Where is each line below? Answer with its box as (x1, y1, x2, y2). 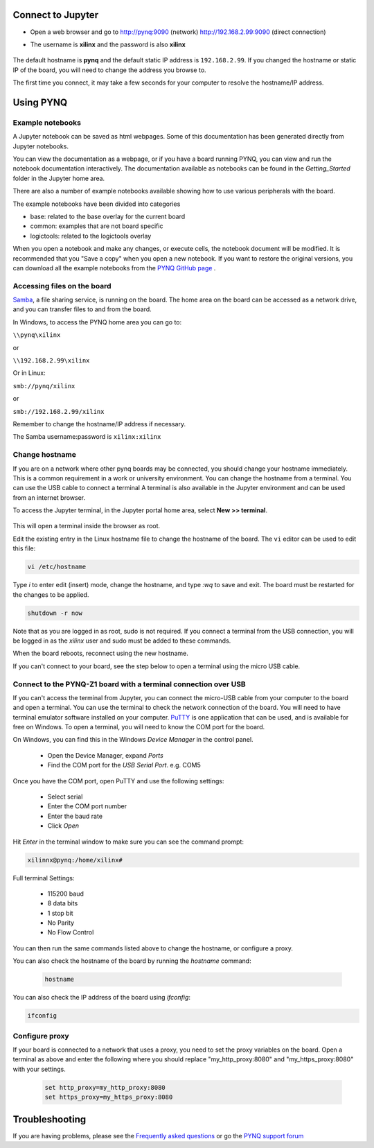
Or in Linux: (12, 369, 46, 377)
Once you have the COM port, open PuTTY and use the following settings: (12, 776, 224, 785)
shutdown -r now (27, 609, 83, 617)
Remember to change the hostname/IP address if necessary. (12, 419, 186, 428)
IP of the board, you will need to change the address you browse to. (12, 66, 207, 74)
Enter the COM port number (47, 802, 127, 810)
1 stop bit (47, 909, 73, 917)
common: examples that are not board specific (30, 222, 163, 230)
